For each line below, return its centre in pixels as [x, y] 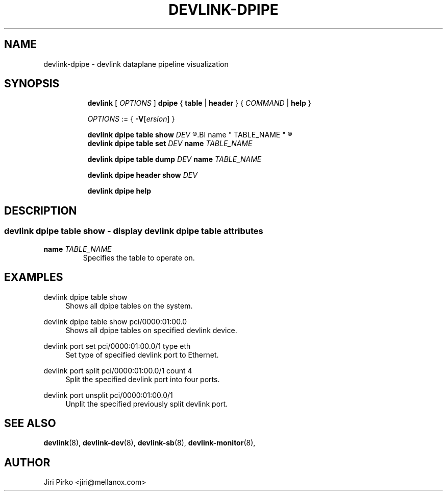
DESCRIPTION [41, 210]
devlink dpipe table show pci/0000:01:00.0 [115, 321]
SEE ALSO [30, 423]
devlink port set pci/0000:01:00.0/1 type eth [117, 346]
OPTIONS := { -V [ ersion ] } [131, 119]
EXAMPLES [34, 277]
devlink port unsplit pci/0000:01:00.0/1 [108, 395]
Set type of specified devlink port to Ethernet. [142, 355]
